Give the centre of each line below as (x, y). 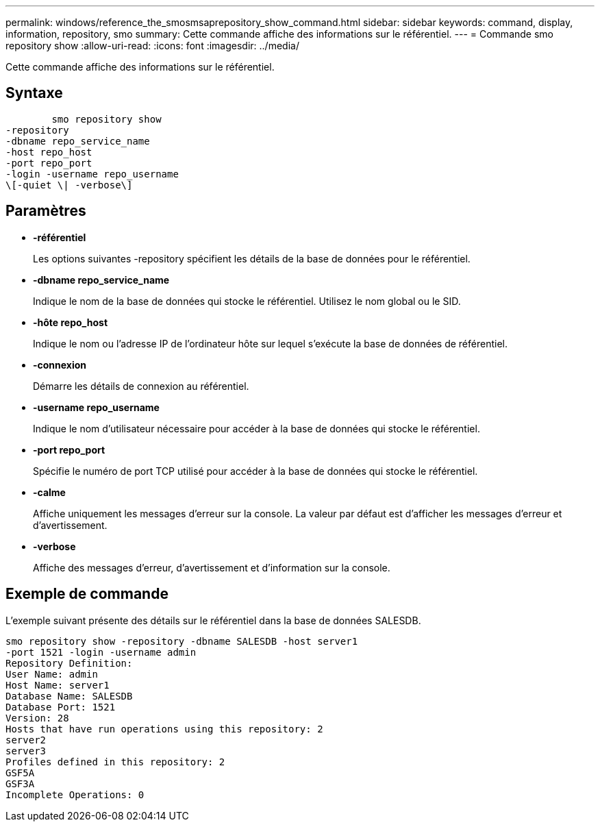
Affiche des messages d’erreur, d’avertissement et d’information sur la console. (212, 567)
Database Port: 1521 (61, 707)
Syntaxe (34, 93)
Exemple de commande (87, 594)
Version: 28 (37, 718)
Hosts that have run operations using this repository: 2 (164, 729)
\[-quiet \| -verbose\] (69, 185)
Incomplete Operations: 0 (75, 794)
